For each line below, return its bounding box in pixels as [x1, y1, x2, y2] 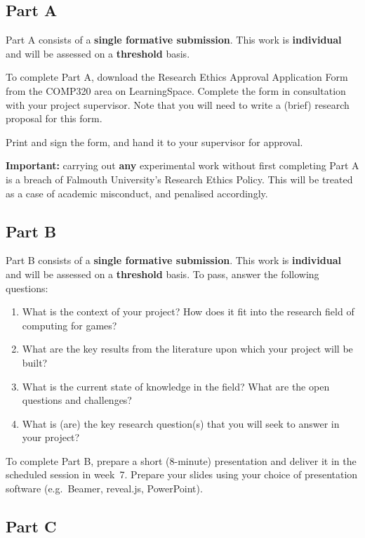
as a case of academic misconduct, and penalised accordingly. [6, 185, 268, 200]
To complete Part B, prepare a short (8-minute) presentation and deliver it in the [6, 453, 357, 468]
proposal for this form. [6, 111, 102, 126]
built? [22, 355, 48, 369]
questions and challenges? [22, 393, 132, 407]
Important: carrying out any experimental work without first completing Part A [6, 158, 359, 173]
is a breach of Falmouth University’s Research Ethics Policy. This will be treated [6, 171, 353, 186]
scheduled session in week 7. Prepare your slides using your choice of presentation [6, 467, 358, 482]
